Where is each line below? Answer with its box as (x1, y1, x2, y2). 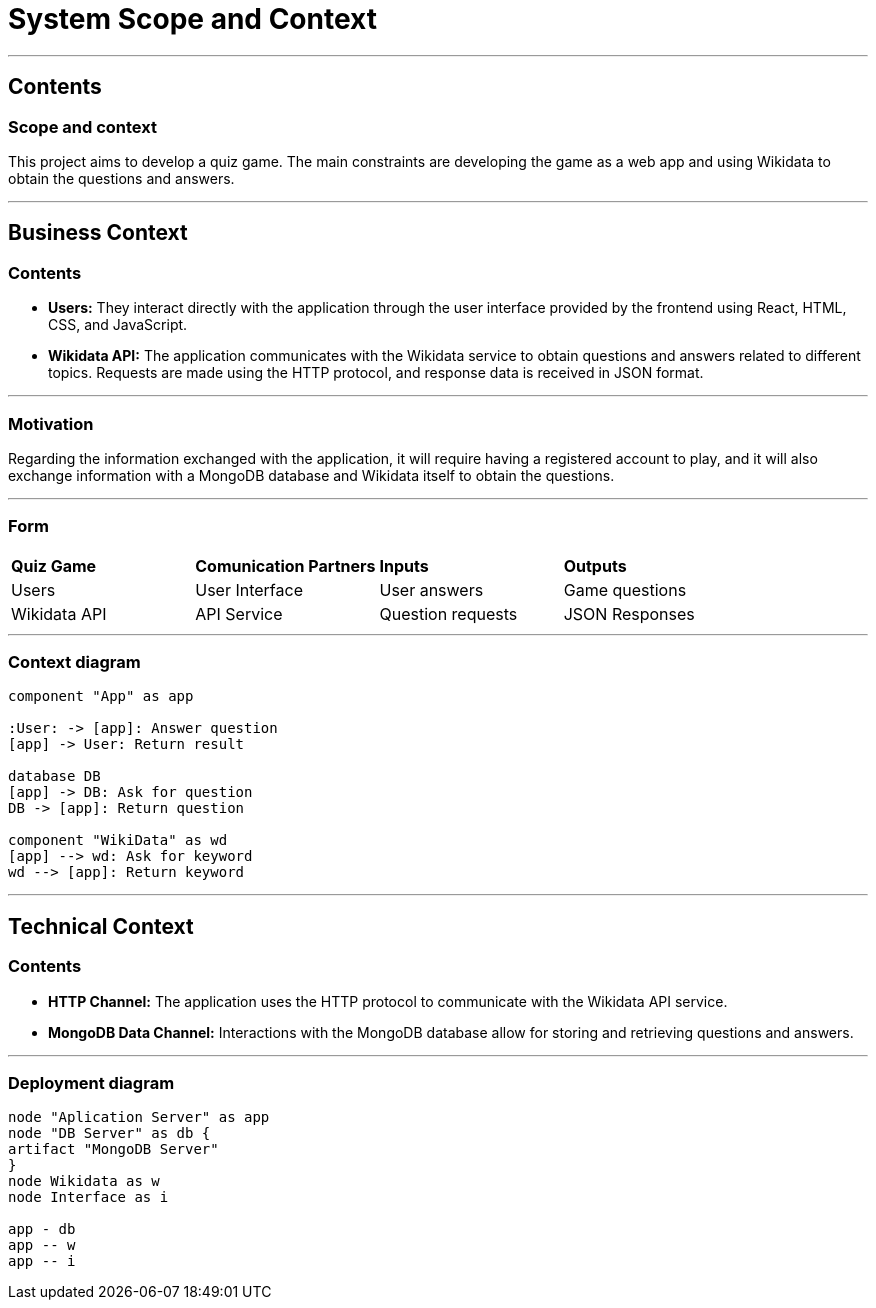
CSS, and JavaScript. (48, 316, 188, 334)
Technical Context (8, 913, 194, 939)
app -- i (8, 1253, 76, 1270)
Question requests (379, 603, 518, 624)
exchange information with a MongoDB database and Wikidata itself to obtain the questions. (8, 466, 615, 484)
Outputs (563, 555, 627, 576)
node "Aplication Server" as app (8, 1109, 270, 1126)
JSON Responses (563, 603, 695, 624)
